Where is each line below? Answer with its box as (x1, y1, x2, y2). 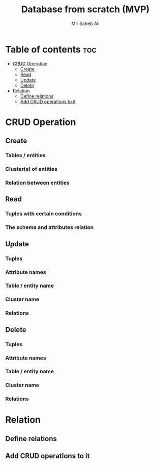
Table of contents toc (5, 43, 97, 55)
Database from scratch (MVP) (21, 4, 150, 15)
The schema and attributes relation (5, 224, 94, 231)
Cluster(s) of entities (5, 166, 57, 173)
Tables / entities (5, 152, 46, 159)
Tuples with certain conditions (5, 210, 82, 217)
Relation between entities (5, 179, 70, 187)
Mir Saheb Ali (71, 20, 100, 27)
